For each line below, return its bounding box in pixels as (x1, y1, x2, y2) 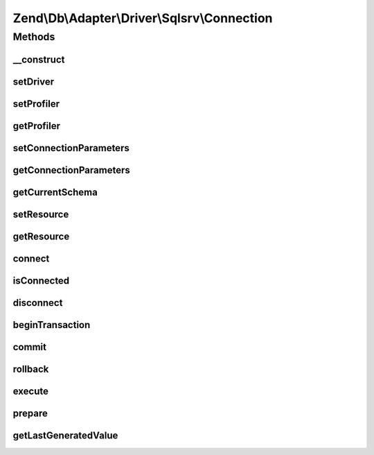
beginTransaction (12, 319, 91, 331)
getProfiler (12, 120, 61, 132)
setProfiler (12, 98, 60, 110)
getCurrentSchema (12, 186, 98, 198)
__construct (12, 53, 65, 65)
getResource (12, 230, 70, 242)
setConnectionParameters (12, 142, 130, 154)
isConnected (12, 275, 70, 286)
